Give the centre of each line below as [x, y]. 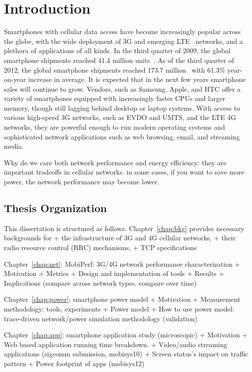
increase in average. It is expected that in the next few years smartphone [137, 79]
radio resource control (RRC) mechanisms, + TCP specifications [100, 247]
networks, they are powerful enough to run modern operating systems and [115, 127]
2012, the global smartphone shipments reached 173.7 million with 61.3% [115, 69]
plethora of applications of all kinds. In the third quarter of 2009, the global [117, 50]
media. [14, 146]
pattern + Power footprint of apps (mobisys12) [74, 363]
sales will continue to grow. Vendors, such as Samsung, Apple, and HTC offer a [122, 88]
